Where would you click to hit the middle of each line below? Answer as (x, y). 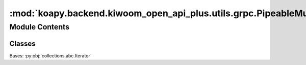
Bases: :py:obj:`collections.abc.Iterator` (50, 55)
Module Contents (40, 27)
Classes (22, 43)
